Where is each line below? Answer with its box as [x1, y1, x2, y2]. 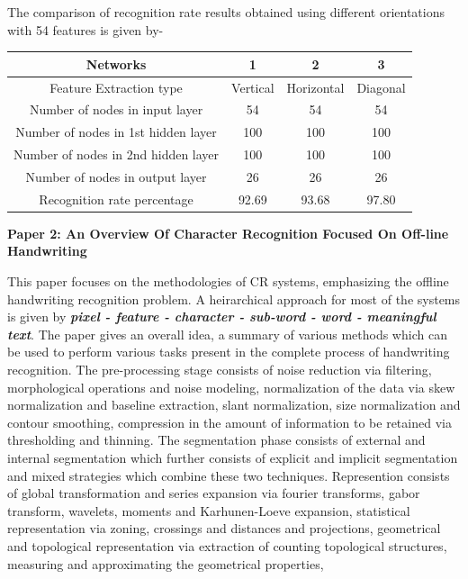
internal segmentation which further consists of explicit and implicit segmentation [7, 448, 458, 466]
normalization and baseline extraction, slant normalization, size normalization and [7, 395, 461, 414]
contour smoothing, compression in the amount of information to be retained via [7, 412, 452, 431]
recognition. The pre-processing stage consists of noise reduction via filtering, [7, 360, 432, 378]
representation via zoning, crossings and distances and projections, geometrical [7, 519, 441, 538]
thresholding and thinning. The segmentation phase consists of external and [7, 430, 426, 449]
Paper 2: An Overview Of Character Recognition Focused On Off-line [7, 223, 449, 242]
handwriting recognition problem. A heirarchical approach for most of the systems [7, 289, 461, 308]
